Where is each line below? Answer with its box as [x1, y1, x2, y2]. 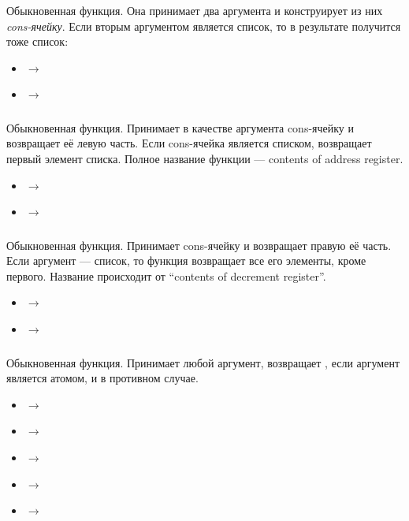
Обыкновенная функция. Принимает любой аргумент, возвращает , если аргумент [6, 354, 400, 370]
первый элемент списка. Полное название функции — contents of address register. [6, 151, 403, 166]
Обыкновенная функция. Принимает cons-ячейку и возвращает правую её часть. [6, 236, 392, 253]
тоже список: [6, 33, 69, 50]
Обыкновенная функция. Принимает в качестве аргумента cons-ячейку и [6, 119, 355, 136]
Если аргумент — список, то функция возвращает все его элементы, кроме [6, 252, 366, 269]
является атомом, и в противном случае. [6, 370, 199, 386]
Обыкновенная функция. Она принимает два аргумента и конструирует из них [6, 2, 383, 18]
